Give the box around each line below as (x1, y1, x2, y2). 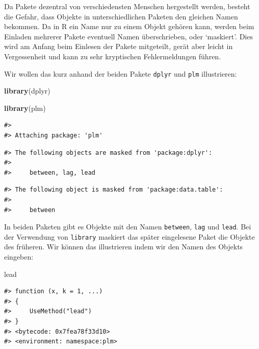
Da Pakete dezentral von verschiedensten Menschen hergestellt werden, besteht (4, 1, 250, 11)
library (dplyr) (4, 85, 50, 96)
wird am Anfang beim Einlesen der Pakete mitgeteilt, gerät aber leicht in (4, 41, 233, 52)
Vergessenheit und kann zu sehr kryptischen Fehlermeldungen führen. (4, 51, 221, 61)
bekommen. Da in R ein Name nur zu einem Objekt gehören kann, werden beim (4, 21, 254, 32)
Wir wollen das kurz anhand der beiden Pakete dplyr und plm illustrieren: (4, 68, 237, 79)
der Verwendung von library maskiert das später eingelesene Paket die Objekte (4, 231, 255, 242)
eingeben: (4, 251, 34, 262)
